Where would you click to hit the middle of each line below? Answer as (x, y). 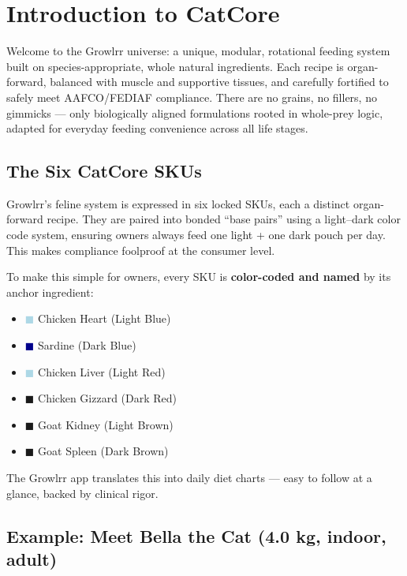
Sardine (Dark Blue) (87, 345)
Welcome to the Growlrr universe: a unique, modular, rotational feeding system (198, 51)
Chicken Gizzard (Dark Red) (108, 398)
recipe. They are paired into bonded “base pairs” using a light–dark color (224, 219)
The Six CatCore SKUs (104, 171)
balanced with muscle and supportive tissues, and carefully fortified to (219, 82)
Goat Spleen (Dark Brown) (103, 451)
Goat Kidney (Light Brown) (106, 424)
